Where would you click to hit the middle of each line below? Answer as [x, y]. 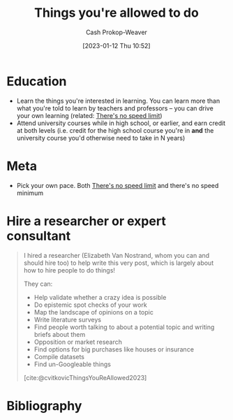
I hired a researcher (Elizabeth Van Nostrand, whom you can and [116, 255]
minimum [30, 193]
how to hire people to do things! [69, 270]
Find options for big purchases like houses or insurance [114, 349]
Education [37, 81]
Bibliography [44, 406]
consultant [39, 236]
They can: [38, 284]
